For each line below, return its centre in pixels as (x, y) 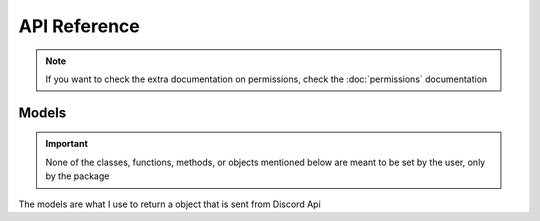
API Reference (79, 26)
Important (67, 144)
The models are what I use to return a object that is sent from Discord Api (170, 204)
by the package (77, 176)
